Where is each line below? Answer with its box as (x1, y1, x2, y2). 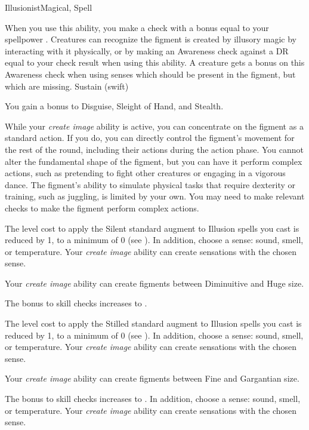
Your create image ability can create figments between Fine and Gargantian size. (5, 372, 299, 385)
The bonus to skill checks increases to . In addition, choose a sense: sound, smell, (5, 392, 301, 405)
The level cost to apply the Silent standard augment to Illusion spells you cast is (5, 222, 299, 234)
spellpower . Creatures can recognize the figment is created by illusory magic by (5, 33, 296, 45)
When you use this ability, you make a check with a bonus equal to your (5, 21, 269, 33)
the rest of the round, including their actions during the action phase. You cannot (5, 143, 304, 155)
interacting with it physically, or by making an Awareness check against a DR (5, 44, 289, 57)
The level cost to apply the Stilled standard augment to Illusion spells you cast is (5, 317, 302, 330)
